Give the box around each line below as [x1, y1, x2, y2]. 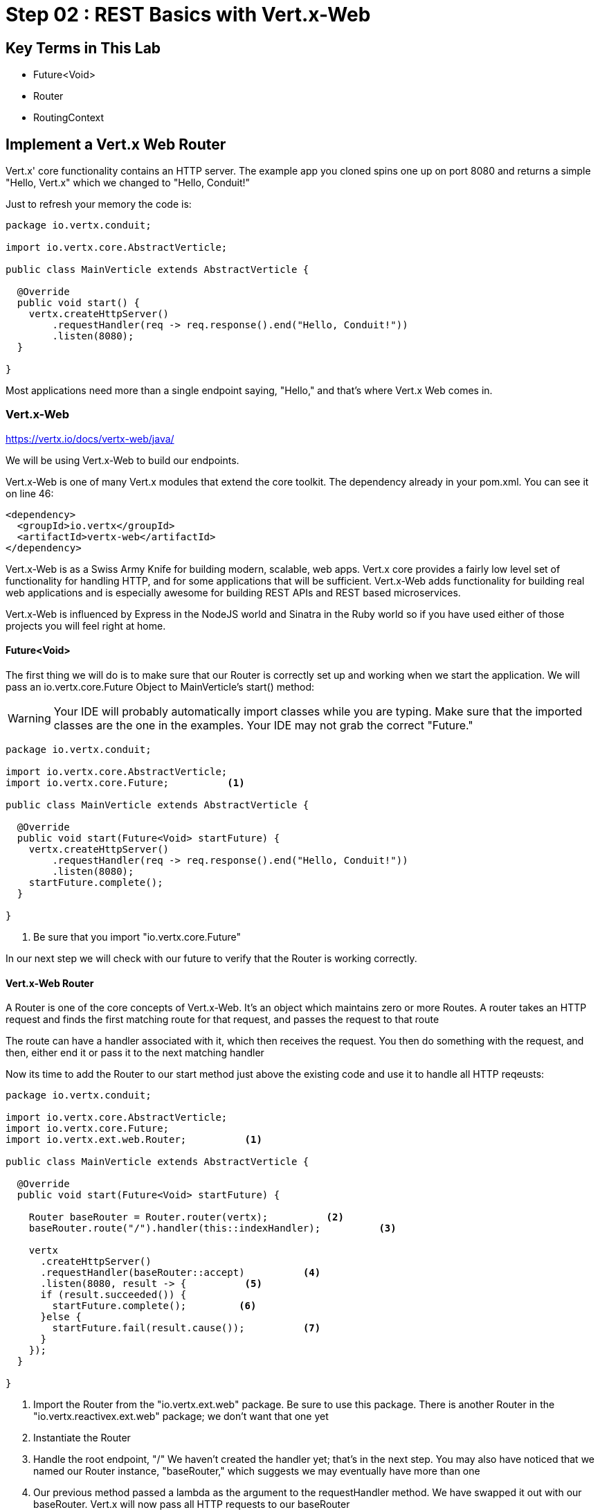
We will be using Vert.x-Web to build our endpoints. [6, 454, 239, 466]
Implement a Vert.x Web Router [6, 135, 226, 153]
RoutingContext [33, 112, 104, 124]
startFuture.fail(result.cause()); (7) [52, 1322, 321, 1334]
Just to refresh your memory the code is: [6, 198, 192, 211]
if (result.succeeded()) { [40, 1289, 187, 1301]
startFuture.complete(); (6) [52, 1300, 257, 1312]
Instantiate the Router [33, 1432, 131, 1444]
